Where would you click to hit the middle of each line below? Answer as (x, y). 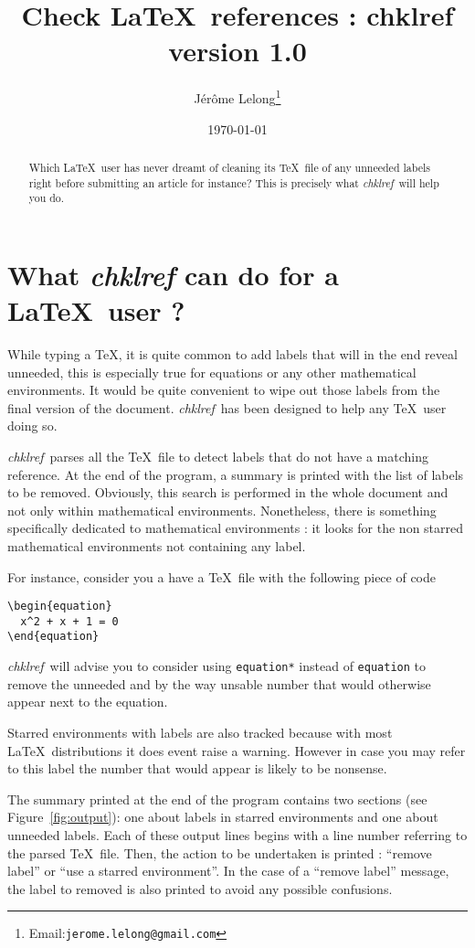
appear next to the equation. (88, 702)
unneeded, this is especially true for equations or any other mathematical (212, 372)
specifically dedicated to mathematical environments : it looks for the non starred (236, 528)
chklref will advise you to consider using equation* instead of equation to (216, 666)
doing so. (32, 426)
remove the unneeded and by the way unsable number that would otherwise (219, 683)
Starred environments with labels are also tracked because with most (200, 732)
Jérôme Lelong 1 (237, 96)
